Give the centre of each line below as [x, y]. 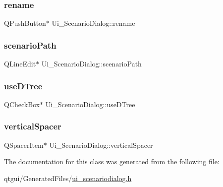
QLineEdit [20, 64]
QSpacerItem [24, 145]
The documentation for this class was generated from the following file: [112, 161]
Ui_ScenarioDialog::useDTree [90, 104]
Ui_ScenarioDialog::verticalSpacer [101, 145]
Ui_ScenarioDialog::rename [93, 23]
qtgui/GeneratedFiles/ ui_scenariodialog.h [68, 178]
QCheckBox [22, 104]
